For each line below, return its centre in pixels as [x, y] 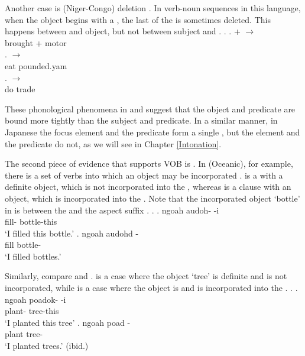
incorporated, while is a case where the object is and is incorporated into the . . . [151, 288]
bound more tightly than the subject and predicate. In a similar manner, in [141, 120]
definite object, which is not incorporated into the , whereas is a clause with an [148, 187]
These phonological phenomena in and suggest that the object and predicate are [150, 109]
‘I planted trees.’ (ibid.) [47, 346]
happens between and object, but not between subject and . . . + [123, 31]
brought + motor [36, 42]
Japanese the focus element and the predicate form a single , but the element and [152, 132]
